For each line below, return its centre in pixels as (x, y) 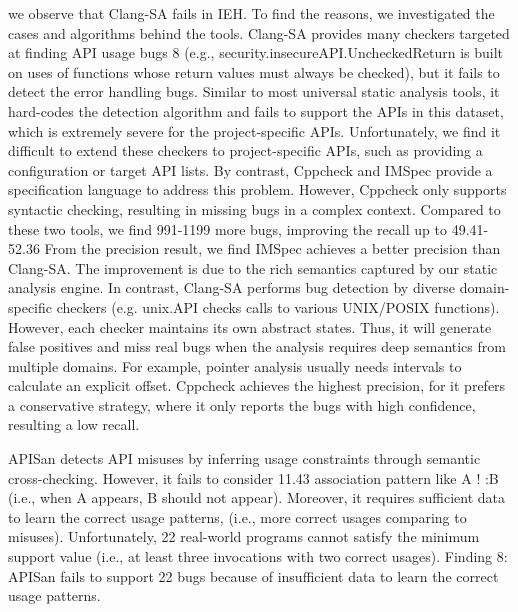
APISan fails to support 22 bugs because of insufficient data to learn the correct (253, 575)
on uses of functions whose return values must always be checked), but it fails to (254, 71)
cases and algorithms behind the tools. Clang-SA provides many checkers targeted (259, 32)
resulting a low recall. (74, 424)
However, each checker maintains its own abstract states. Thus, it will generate (250, 326)
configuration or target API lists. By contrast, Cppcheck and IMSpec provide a (250, 169)
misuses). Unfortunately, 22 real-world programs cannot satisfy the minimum (244, 536)
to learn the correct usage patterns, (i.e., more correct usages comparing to (237, 516)
